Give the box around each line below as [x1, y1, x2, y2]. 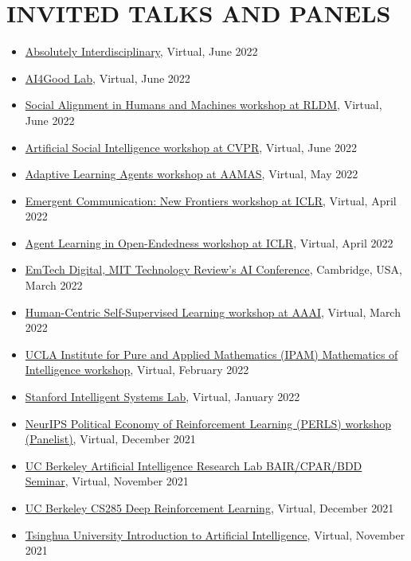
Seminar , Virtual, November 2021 [25, 473, 189, 489]
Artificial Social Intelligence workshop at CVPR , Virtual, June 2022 [25, 138, 357, 155]
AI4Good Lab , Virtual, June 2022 [25, 69, 190, 86]
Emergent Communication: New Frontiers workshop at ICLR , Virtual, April [25, 192, 397, 208]
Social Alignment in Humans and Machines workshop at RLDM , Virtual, [25, 96, 382, 113]
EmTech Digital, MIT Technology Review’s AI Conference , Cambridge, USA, [25, 261, 403, 278]
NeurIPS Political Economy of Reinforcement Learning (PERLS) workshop [25, 415, 392, 431]
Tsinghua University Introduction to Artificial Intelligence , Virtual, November [25, 526, 405, 543]
